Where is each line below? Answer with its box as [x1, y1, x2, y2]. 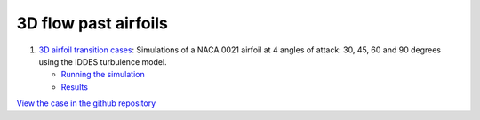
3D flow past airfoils [16, 13, 168, 33]
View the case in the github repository [16, 98, 156, 108]
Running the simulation [60, 69, 146, 80]
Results [60, 81, 89, 92]
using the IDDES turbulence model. [38, 56, 168, 67]
